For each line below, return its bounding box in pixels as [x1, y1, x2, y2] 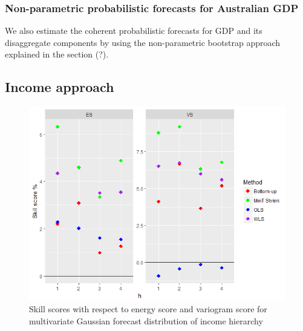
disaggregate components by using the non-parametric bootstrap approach [5, 36, 281, 48]
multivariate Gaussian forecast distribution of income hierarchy [29, 315, 263, 327]
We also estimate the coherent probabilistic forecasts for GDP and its [5, 24, 262, 37]
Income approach [5, 77, 114, 96]
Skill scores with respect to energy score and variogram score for [29, 303, 267, 315]
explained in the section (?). [5, 48, 109, 61]
